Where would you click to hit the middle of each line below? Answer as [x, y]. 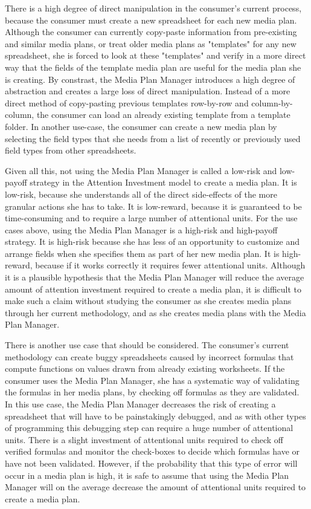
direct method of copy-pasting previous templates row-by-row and [127, 102]
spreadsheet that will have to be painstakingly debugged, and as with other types [155, 416]
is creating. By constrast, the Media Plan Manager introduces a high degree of [150, 79]
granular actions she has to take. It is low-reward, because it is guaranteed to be [153, 206]
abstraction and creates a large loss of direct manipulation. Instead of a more [148, 91]
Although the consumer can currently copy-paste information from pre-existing [151, 32]
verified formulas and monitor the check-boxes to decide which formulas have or [152, 451]
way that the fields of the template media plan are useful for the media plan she [153, 67]
